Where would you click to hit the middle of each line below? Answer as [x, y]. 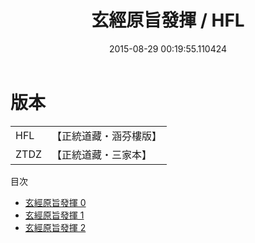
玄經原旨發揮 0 [55, 202]
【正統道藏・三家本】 [102, 154]
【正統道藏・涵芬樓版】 [107, 136]
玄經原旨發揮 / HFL [168, 20]
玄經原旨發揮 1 [54, 215]
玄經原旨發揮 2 [55, 227]
